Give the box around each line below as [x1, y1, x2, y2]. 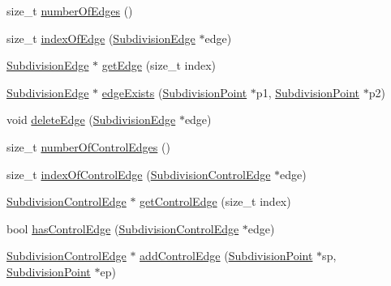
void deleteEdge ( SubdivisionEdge [6, 111, 176, 128]
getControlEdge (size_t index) [140, 193, 291, 210]
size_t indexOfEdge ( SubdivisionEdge [6, 29, 195, 46]
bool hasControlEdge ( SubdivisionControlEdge [6, 220, 239, 237]
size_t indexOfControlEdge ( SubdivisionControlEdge [6, 165, 271, 182]
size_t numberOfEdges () [6, 2, 133, 19]
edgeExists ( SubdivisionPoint [101, 83, 247, 100]
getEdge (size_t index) [101, 57, 217, 74]
